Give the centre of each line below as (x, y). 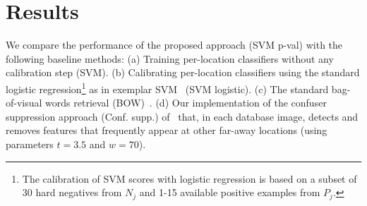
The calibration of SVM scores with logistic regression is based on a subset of (189, 178)
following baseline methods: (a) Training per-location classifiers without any (170, 58)
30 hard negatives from (72, 192)
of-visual (24, 103)
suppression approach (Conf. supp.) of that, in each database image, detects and (182, 116)
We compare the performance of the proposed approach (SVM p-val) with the (174, 45)
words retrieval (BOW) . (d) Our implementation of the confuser (186, 103)
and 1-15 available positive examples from (230, 192)
